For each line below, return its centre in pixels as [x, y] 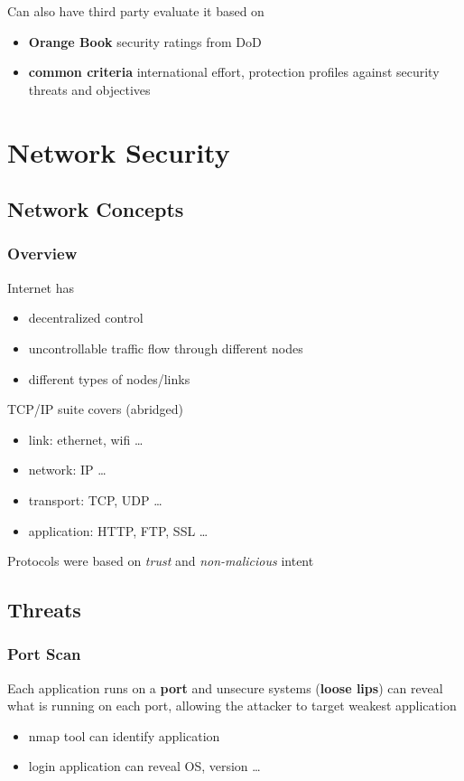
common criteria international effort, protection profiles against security [234, 72]
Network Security [119, 151]
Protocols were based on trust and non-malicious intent [161, 561]
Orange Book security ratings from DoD [145, 41]
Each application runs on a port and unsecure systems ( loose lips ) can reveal [225, 687]
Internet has [41, 287]
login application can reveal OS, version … [144, 766]
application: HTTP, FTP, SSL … [118, 530]
